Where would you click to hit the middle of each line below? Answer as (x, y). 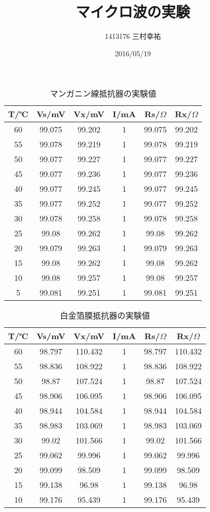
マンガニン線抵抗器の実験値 (103, 94)
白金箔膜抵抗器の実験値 (105, 316)
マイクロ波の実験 (133, 12)
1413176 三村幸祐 (133, 36)
